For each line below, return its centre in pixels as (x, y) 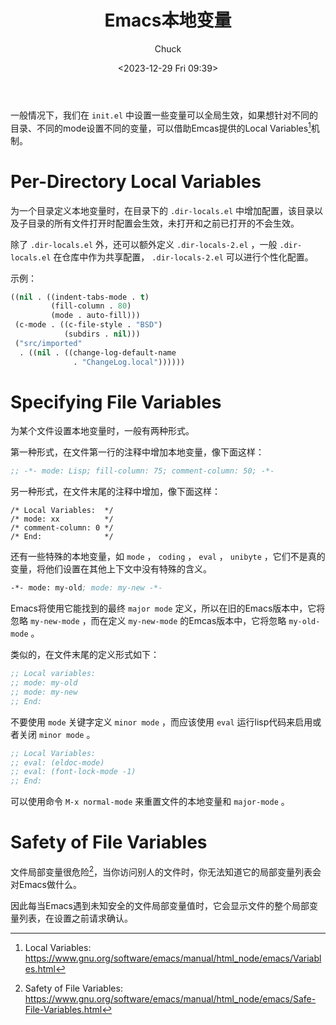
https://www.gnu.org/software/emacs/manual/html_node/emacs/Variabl (173, 958)
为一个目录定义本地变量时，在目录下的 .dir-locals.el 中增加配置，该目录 (162, 210)
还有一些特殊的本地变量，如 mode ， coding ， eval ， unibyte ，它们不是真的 (168, 557)
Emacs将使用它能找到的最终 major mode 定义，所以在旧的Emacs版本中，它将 (168, 608)
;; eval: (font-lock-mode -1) (73, 772)
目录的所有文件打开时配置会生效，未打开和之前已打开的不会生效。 (163, 223)
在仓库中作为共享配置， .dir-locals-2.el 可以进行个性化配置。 (183, 257)
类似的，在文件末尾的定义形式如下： (85, 655)
